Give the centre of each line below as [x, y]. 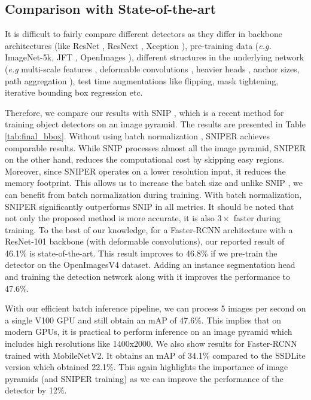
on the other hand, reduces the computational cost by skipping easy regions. [145, 159]
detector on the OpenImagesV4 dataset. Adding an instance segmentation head [150, 265]
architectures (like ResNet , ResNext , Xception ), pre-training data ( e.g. [138, 45]
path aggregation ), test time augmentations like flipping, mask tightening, [142, 80]
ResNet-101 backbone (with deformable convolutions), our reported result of [145, 241]
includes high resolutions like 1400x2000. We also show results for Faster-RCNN [151, 343]
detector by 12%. [36, 390]
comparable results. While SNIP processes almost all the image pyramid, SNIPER [155, 147]
